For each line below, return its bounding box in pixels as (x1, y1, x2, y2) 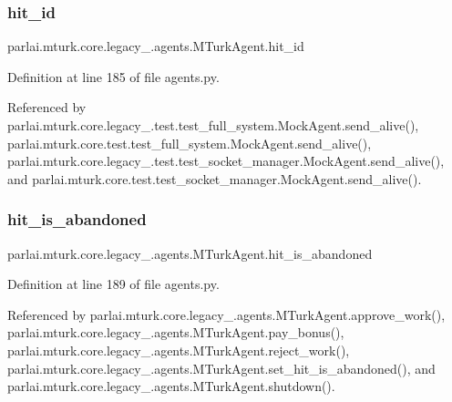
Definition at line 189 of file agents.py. (7, 274, 220, 294)
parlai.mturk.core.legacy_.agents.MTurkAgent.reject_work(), (7, 340, 350, 359)
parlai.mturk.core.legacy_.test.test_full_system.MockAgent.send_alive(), (7, 116, 419, 134)
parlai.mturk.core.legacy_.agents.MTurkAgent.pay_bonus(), (7, 323, 344, 342)
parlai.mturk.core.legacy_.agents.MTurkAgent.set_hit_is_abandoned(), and (7, 358, 436, 377)
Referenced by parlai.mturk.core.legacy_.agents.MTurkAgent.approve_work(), (7, 304, 446, 324)
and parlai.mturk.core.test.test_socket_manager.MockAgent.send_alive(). (7, 169, 422, 188)
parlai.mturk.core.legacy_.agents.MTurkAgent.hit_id (7, 36, 304, 56)
